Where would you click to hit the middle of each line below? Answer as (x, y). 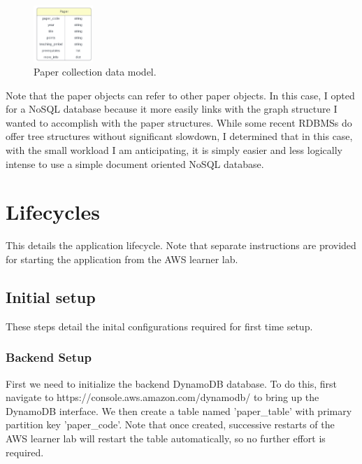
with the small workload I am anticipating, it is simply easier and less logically (174, 150)
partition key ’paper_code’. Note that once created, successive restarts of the (170, 424)
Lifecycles (53, 212)
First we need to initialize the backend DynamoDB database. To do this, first (172, 383)
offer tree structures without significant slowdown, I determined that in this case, (179, 136)
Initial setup (51, 296)
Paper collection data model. (95, 72)
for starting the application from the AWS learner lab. (122, 259)
